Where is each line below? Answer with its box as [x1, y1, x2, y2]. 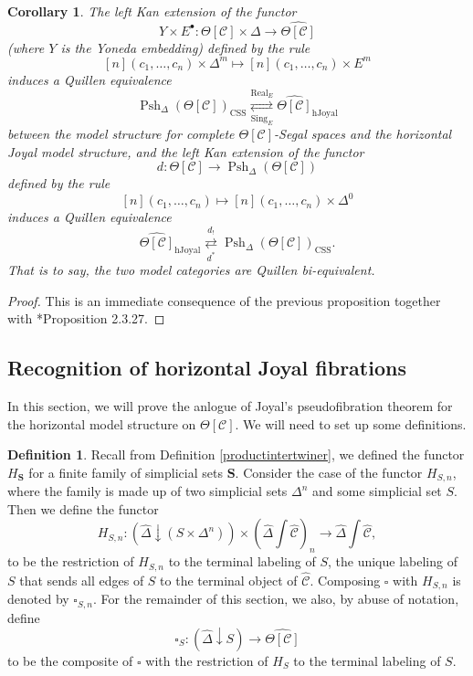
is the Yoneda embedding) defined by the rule [60, 37, 310, 57]
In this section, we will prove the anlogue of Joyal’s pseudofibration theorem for [7, 396, 453, 415]
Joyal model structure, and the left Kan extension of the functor [7, 142, 364, 161]
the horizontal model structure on [7, 414, 196, 433]
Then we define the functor [7, 499, 159, 518]
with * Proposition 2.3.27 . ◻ [7, 309, 165, 328]
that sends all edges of [19, 570, 144, 589]
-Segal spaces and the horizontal [274, 123, 452, 143]
